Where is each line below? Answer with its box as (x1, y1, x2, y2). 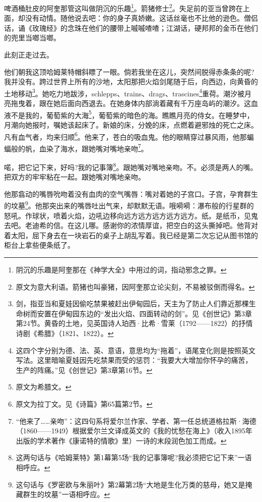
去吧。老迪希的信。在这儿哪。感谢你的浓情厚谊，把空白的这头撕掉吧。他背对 (4, 220, 258, 231)
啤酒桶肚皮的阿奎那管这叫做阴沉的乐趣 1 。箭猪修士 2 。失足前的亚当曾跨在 (4, 2, 243, 13)
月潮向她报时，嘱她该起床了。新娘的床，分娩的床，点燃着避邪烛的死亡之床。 (4, 119, 258, 130)
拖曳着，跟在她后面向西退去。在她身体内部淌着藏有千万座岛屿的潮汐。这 (11, 98, 251, 108)
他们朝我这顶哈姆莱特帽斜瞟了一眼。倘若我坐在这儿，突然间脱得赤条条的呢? (4, 66, 254, 77)
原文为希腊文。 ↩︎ (16, 381, 72, 392)
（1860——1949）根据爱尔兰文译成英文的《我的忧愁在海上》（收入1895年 (16, 425, 252, 436)
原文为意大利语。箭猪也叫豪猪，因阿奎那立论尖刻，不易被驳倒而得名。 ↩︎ (16, 281, 255, 292)
